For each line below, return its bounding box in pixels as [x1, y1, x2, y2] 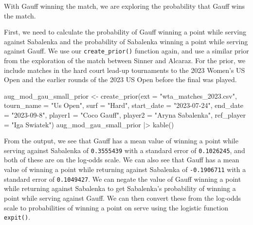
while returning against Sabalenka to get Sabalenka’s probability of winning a [4, 183, 236, 193]
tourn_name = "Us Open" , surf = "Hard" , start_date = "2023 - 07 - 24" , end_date [4, 100, 244, 110]
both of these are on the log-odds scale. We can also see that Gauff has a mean [4, 155, 239, 165]
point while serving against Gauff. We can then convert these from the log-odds [4, 192, 241, 203]
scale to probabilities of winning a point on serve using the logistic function [4, 202, 228, 212]
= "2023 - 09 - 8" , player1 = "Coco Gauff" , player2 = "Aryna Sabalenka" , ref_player [4, 110, 246, 120]
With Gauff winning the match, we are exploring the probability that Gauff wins [4, 1, 245, 11]
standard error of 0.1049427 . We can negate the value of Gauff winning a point [4, 173, 241, 184]
